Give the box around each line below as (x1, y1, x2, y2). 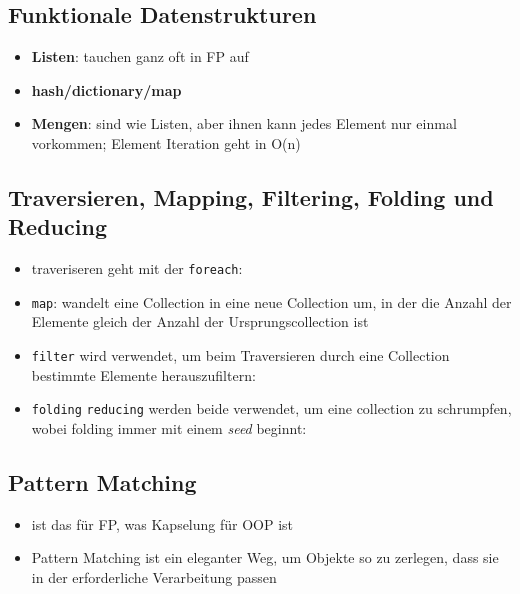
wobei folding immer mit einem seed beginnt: (31, 417, 307, 438)
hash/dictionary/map (31, 79, 182, 100)
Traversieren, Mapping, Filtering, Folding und (8, 181, 494, 212)
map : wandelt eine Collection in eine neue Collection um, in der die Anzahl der (31, 291, 512, 312)
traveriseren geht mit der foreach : (31, 258, 243, 279)
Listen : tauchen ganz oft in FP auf (31, 46, 249, 67)
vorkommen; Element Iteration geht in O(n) (31, 132, 301, 153)
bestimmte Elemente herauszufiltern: (31, 364, 256, 385)
